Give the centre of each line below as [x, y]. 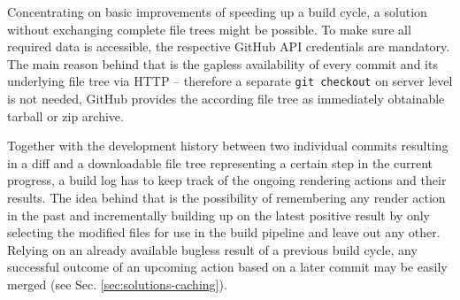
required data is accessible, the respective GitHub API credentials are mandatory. [229, 46]
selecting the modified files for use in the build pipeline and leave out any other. [224, 232]
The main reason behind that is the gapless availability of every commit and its [222, 63]
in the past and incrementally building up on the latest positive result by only [218, 215]
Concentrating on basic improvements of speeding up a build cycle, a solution [217, 12]
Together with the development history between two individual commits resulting [228, 146]
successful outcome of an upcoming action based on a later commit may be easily [227, 267]
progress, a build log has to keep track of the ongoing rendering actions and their [227, 180]
